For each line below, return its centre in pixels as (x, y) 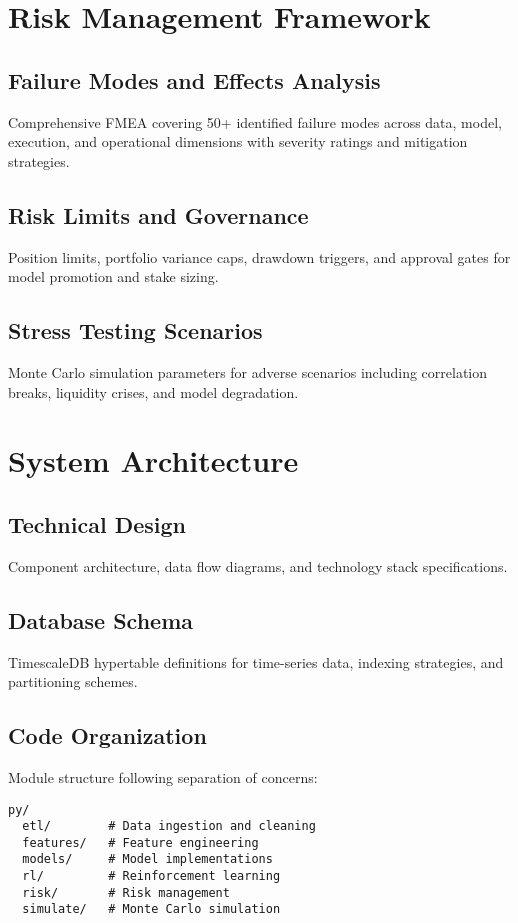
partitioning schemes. (73, 681)
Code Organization (107, 735)
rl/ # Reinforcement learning (151, 876)
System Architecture (153, 460)
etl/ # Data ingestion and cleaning (169, 826)
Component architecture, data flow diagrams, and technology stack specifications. (258, 565)
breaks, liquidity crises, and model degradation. (153, 391)
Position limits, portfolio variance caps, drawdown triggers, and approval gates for (259, 256)
